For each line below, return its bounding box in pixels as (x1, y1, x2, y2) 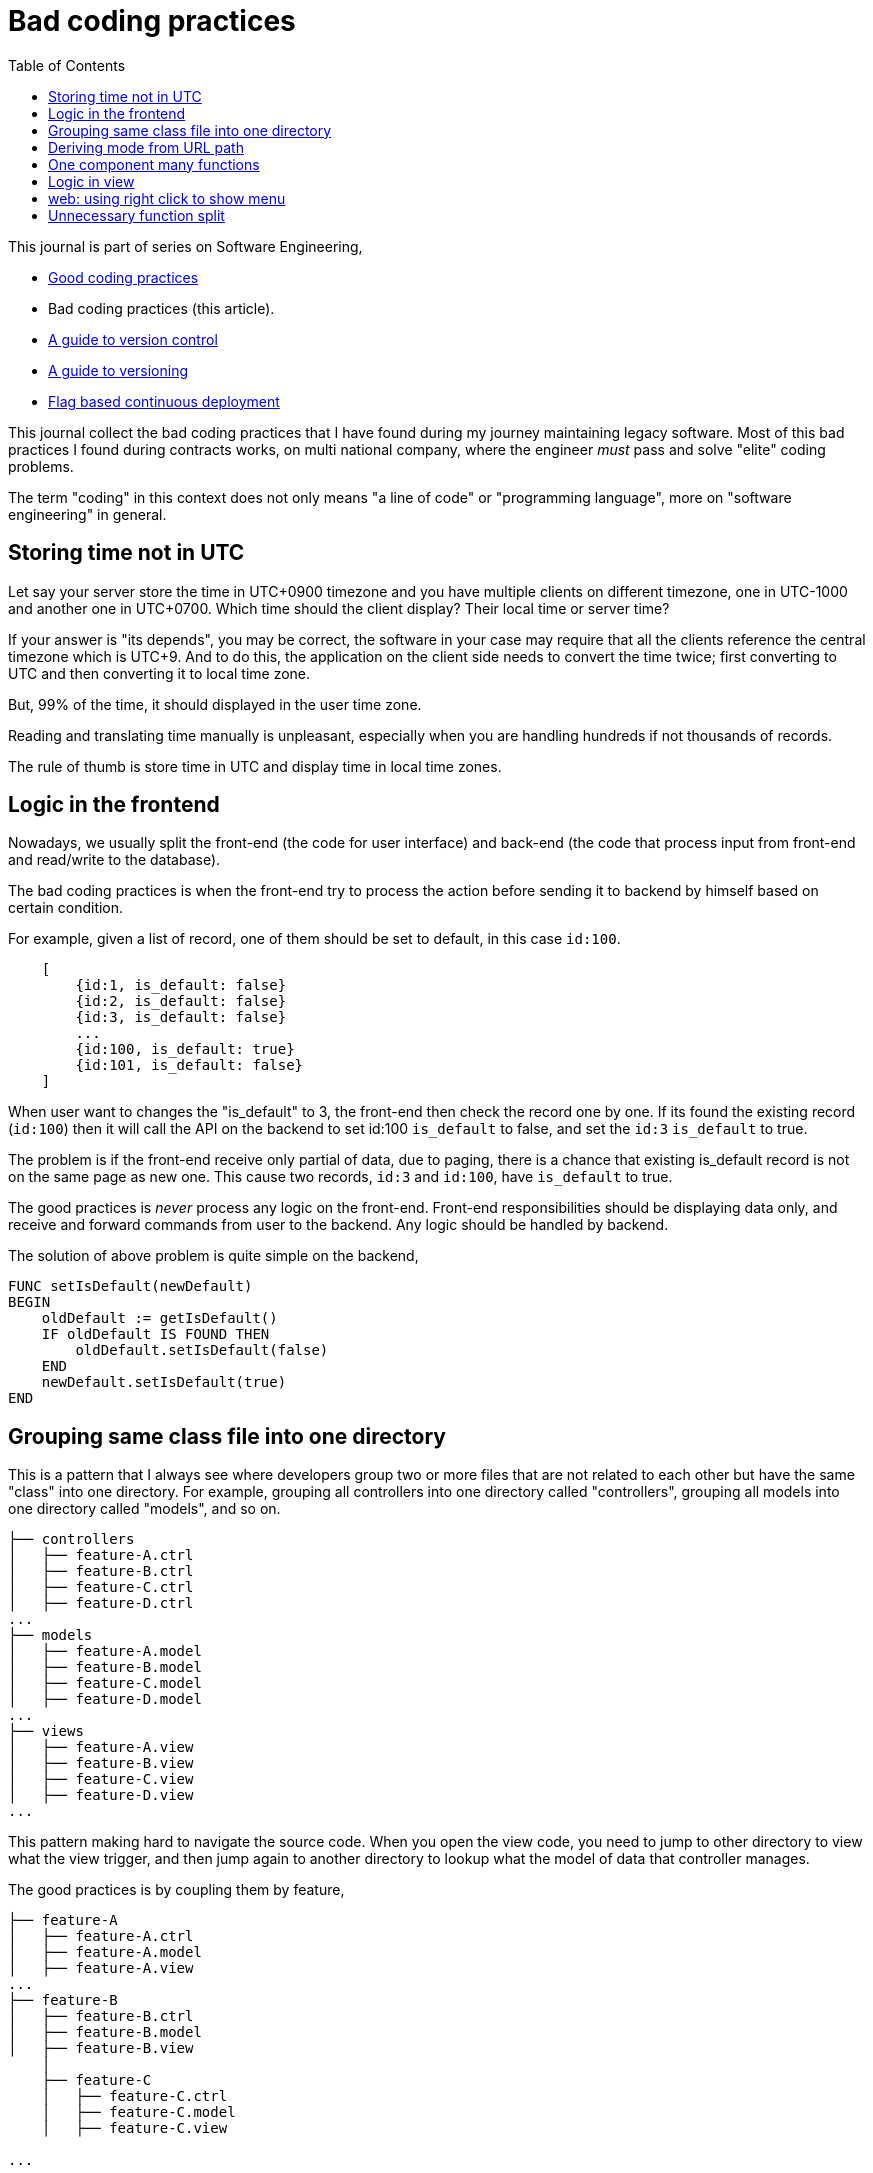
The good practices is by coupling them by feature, (8, 1881, 345, 1899)
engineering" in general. (8, 505, 167, 523)
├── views (8, 1723, 84, 1740)
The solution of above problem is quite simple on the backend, (8, 1247, 419, 1265)
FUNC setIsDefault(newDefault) (8, 1278, 253, 1295)
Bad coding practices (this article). (48, 299, 275, 317)
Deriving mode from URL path (48, 138, 244, 156)
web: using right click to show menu (48, 189, 286, 207)
